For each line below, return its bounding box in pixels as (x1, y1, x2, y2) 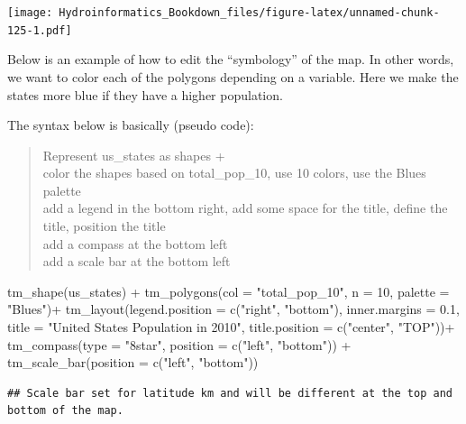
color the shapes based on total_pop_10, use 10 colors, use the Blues (42, 163, 426, 182)
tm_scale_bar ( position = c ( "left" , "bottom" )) (7, 353, 259, 372)
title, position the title (42, 217, 166, 235)
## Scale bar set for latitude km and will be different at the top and (7, 386, 452, 400)
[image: (7, 6, 53, 19)
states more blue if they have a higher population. (7, 85, 283, 104)
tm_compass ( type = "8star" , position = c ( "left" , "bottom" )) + (7, 335, 352, 354)
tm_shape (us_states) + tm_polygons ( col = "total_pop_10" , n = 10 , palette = (7, 281, 450, 300)
